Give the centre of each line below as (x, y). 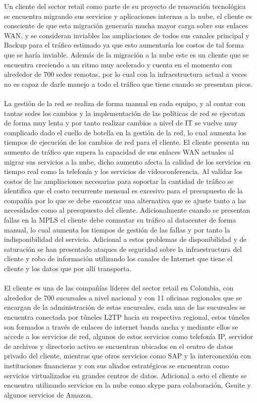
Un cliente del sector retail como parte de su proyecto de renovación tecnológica (125, 6)
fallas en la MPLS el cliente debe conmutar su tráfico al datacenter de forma (120, 220)
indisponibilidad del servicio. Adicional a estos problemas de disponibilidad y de (125, 239)
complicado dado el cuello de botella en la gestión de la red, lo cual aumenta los (125, 132)
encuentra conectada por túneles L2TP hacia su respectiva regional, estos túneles (127, 317)
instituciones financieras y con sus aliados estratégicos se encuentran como (117, 365)
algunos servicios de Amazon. (49, 394)
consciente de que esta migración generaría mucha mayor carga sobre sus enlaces (126, 26)
